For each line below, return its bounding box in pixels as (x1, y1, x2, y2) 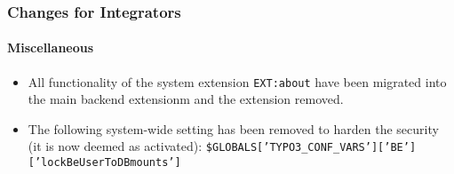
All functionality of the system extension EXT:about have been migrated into (28, 72, 447, 91)
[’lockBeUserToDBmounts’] (28, 156, 181, 170)
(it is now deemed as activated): (28, 137, 203, 155)
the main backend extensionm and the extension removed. (28, 90, 344, 108)
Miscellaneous (7, 38, 94, 57)
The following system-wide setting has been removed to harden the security (28, 119, 439, 138)
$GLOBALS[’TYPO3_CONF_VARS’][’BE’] (205, 141, 417, 154)
